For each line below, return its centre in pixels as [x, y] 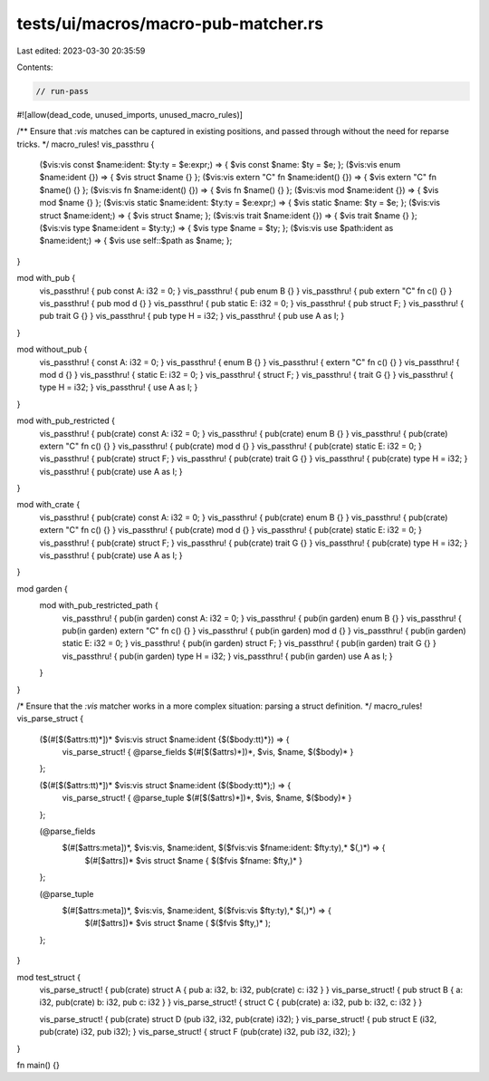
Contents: [35, 67]
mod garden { [42, 588]
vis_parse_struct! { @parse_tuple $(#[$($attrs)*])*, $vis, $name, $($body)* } [207, 798]
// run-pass [62, 91]
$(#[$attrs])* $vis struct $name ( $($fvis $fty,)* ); [178, 923]
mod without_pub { [52, 350]
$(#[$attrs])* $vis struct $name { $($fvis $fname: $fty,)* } [194, 860]
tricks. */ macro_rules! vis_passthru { [86, 144]
